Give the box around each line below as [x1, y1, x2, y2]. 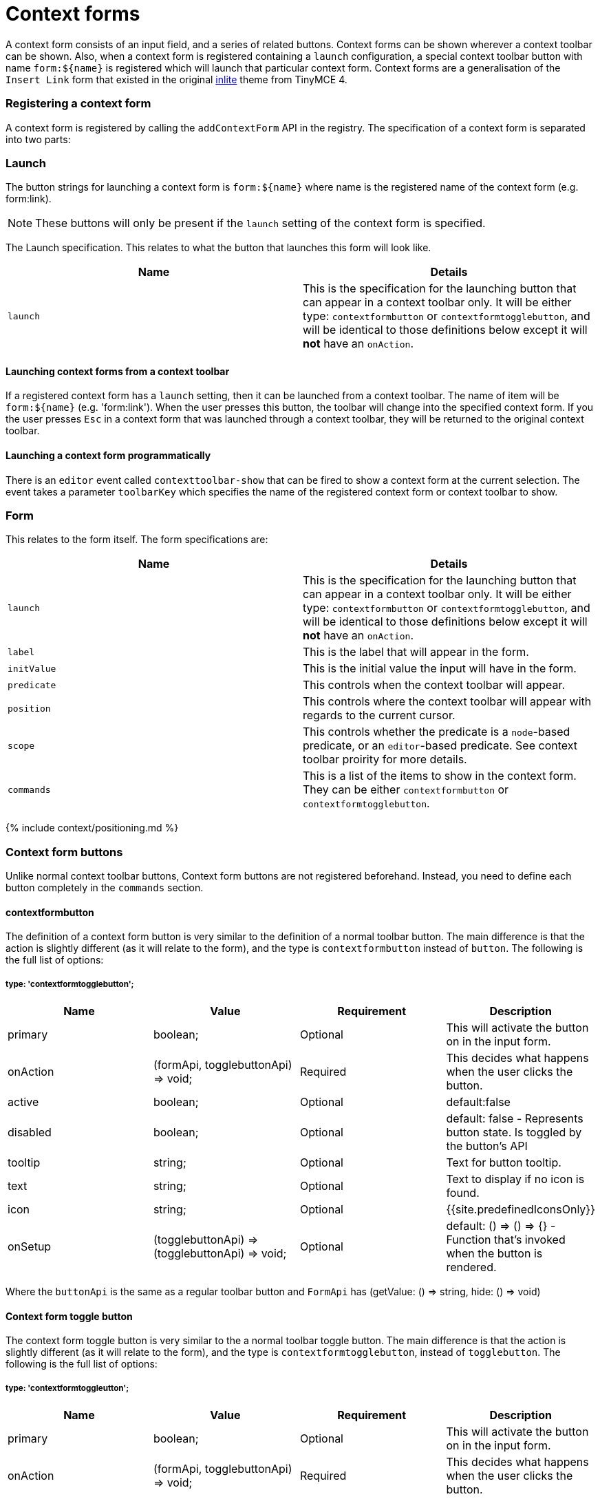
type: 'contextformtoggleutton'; [6, 1383, 129, 1393]
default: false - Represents [446, 1112, 583, 1126]
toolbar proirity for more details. [303, 752, 467, 767]
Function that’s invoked [446, 1233, 566, 1247]
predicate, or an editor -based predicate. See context [303, 738, 578, 753]
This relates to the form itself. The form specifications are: [6, 533, 268, 546]
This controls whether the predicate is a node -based [303, 725, 570, 739]
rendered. [446, 1260, 497, 1275]
